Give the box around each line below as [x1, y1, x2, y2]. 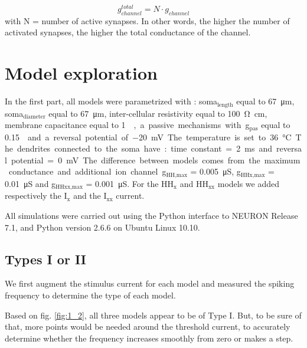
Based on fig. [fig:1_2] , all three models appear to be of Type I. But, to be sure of [5, 308, 302, 321]
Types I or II [5, 249, 86, 268]
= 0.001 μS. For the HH [86, 177, 174, 189]
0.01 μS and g [5, 177, 56, 189]
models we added [217, 177, 280, 189]
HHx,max [240, 172, 265, 178]
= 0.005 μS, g [190, 165, 241, 178]
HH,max [166, 172, 188, 178]
